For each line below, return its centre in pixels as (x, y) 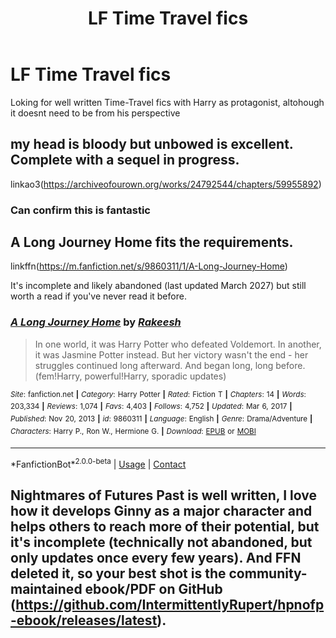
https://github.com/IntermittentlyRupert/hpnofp (170, 605)
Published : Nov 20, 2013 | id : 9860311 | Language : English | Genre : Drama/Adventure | (161, 419)
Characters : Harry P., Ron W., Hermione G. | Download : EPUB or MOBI (133, 431)
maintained (46, 589)
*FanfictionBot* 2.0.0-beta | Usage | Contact (98, 464)
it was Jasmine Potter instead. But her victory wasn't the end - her (171, 354)
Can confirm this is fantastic (80, 210)
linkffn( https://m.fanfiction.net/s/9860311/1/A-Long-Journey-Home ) (149, 266)
